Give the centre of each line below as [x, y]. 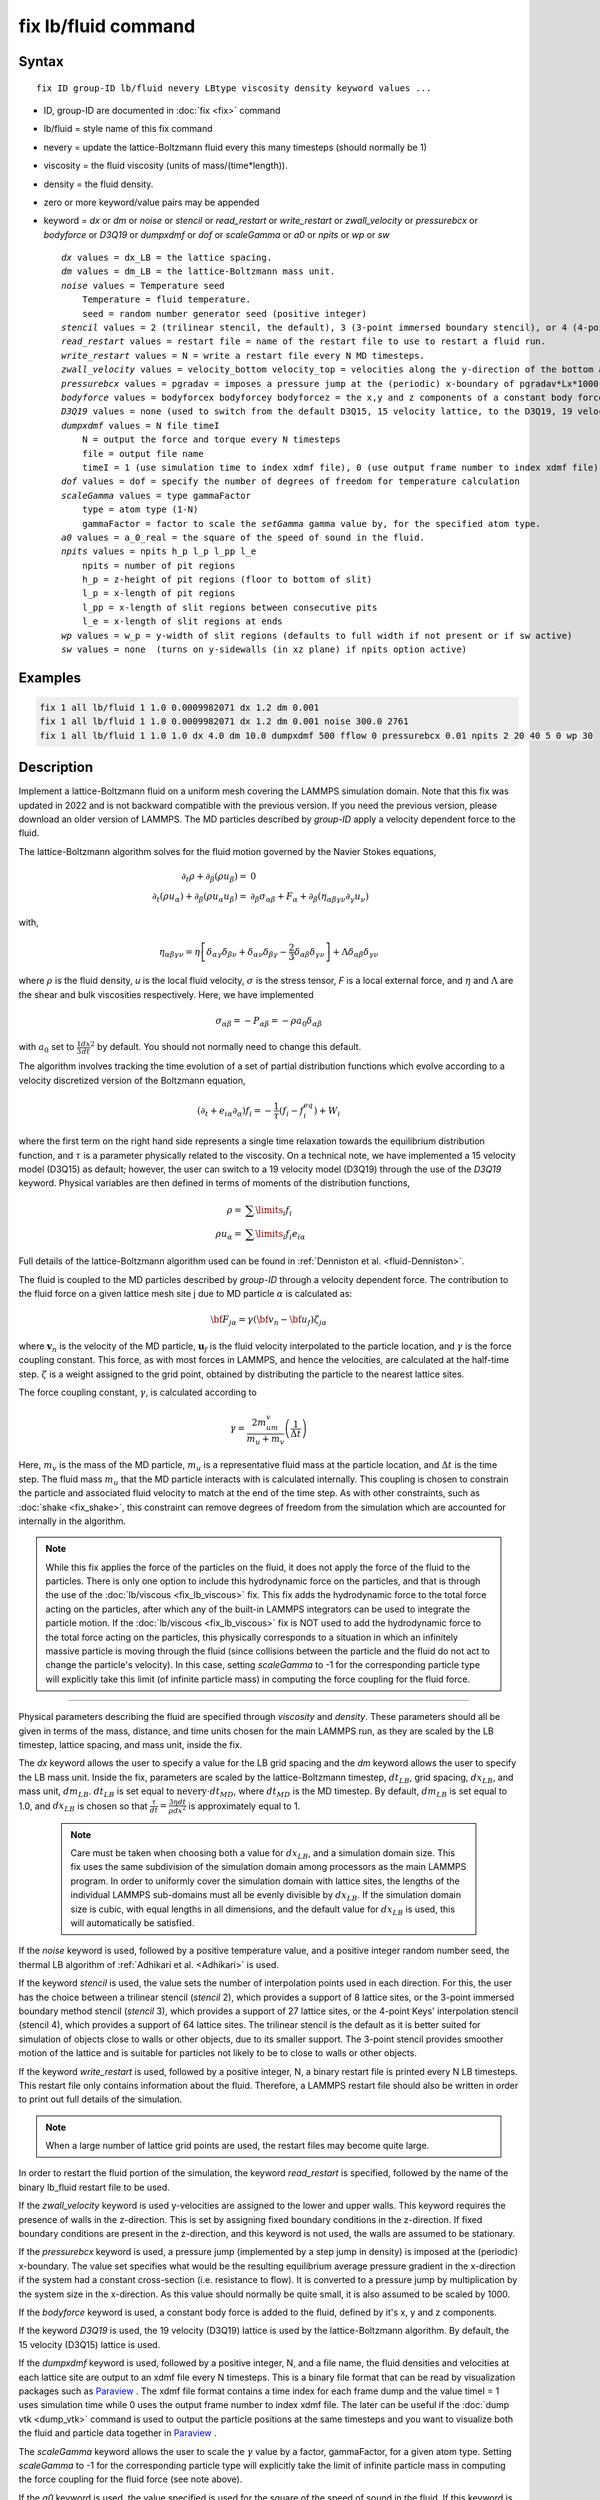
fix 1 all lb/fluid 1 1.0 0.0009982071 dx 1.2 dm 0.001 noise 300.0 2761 [224, 721]
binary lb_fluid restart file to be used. [94, 2187]
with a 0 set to [46, 1048]
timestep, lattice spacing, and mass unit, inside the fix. [130, 1744]
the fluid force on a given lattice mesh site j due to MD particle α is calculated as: [185, 1294]
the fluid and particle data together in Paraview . [117, 2433]
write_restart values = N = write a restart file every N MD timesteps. [243, 355]
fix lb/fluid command [107, 26]
